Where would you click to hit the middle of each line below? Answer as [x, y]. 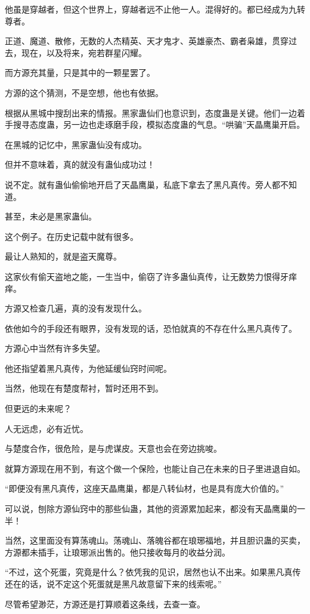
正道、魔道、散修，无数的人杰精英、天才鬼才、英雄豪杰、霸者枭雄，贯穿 [147, 41]
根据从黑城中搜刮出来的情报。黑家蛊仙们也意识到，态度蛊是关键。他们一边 [151, 112]
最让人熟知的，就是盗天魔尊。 [63, 256]
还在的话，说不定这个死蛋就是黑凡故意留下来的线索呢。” [113, 584]
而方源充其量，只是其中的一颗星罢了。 [80, 72]
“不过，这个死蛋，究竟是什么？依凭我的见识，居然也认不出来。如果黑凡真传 [153, 572]
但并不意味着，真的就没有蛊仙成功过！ [80, 164]
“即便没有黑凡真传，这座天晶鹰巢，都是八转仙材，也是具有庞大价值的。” [145, 488]
